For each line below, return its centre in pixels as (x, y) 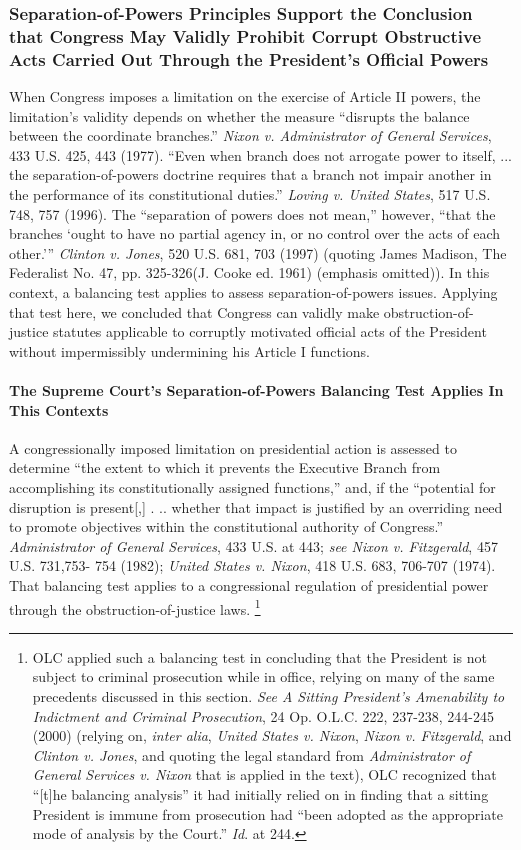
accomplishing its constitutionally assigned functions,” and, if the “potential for (252, 486)
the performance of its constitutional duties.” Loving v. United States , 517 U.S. (250, 194)
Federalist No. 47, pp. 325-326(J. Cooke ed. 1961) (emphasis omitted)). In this (249, 272)
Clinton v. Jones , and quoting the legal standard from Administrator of (251, 754)
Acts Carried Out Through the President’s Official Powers (249, 58)
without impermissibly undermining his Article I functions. (189, 350)
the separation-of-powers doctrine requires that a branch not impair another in (250, 174)
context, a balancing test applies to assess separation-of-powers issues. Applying (253, 292)
